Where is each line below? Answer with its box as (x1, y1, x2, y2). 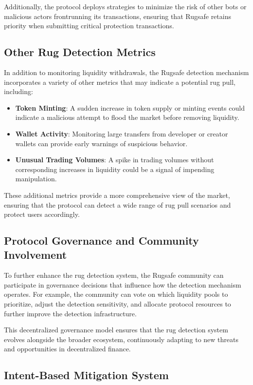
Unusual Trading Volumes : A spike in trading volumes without (15, 154, 214, 165)
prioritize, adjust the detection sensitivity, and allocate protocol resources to (4, 299, 231, 309)
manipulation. (15, 173, 57, 184)
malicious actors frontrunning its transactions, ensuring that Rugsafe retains (4, 11, 231, 21)
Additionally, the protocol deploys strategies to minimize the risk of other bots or (4, 1, 247, 11)
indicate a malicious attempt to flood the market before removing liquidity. (15, 112, 239, 122)
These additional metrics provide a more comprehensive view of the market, (4, 190, 230, 200)
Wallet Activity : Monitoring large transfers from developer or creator (15, 128, 228, 138)
